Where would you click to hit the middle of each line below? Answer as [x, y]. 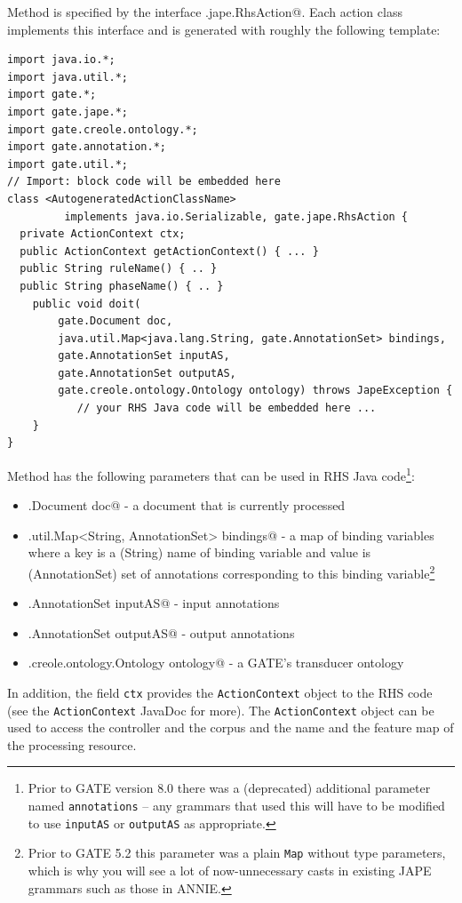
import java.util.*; [68, 77]
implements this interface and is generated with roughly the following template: [224, 29]
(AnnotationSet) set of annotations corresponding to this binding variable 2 [231, 571]
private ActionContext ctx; [103, 234]
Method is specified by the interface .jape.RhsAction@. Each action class [205, 12]
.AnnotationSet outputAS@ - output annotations [161, 632]
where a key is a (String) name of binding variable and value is [199, 552]
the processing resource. [72, 744]
